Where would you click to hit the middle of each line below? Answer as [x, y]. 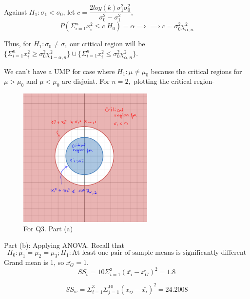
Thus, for [18, 44]
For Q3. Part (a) [48, 229]
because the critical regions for [196, 71]
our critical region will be [107, 44]
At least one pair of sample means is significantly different [159, 253]
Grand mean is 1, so [34, 262]
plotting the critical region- [174, 81]
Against [16, 11]
